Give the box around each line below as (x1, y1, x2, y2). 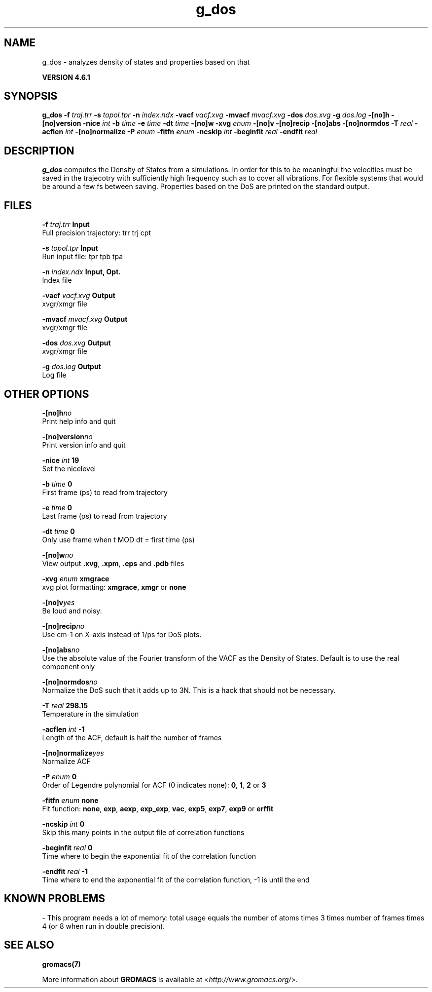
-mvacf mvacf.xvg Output (42, 315, 128, 324)
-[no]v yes (42, 598, 75, 607)
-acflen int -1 (42, 725, 85, 733)
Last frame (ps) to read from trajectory (42, 511, 167, 520)
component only (42, 662, 95, 671)
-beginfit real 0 (42, 843, 93, 852)
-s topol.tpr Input (42, 244, 98, 253)
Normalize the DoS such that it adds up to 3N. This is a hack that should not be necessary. (42, 686, 336, 694)
